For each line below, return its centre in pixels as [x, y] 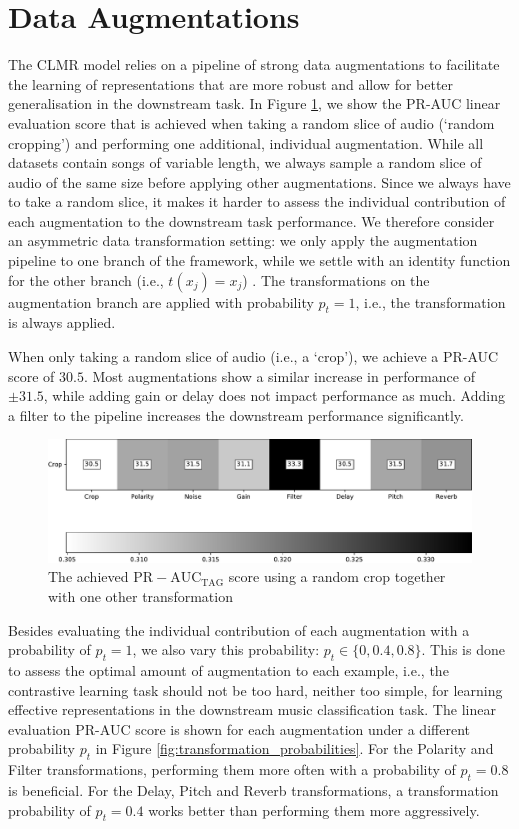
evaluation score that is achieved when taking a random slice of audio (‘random [251, 122]
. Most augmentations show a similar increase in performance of [279, 375]
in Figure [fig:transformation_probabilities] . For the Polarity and [294, 748]
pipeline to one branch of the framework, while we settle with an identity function [259, 260]
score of [31, 375]
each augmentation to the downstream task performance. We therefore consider [251, 220]
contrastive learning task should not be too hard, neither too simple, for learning [255, 689]
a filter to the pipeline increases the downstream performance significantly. [236, 414]
